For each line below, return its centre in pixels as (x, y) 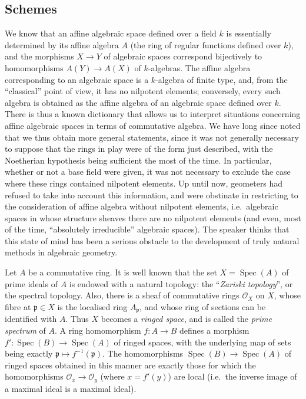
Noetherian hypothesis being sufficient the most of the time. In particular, (138, 160)
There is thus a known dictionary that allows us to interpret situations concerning (153, 114)
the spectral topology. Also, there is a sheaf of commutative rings (122, 295)
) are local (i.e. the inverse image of (232, 376)
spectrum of (25, 330)
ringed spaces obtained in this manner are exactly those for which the (130, 365)
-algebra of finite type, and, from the (222, 79)
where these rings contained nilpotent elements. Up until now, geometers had (144, 183)
